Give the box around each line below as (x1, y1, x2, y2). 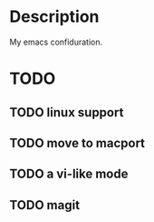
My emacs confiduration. (9, 36, 103, 47)
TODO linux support (9, 105, 124, 120)
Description (9, 6, 100, 27)
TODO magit (9, 197, 80, 213)
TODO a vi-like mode (9, 166, 129, 182)
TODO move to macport (9, 135, 146, 151)
